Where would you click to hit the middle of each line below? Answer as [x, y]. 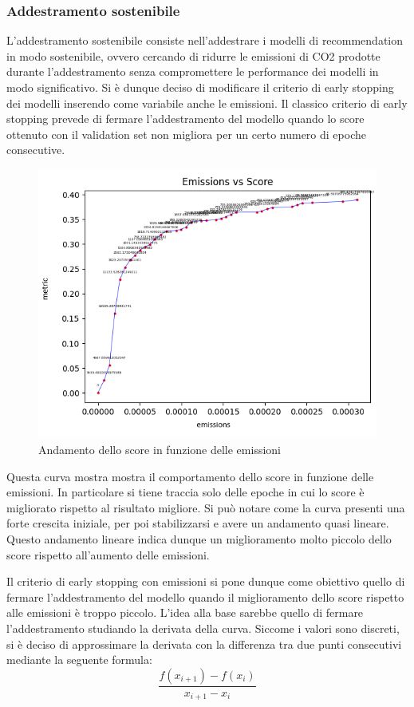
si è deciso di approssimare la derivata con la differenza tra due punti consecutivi [204, 644]
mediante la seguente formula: [79, 660]
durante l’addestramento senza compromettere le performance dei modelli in [193, 71]
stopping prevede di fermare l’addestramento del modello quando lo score [185, 118]
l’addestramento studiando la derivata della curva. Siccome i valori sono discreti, [203, 628]
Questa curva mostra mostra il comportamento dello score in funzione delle [190, 476]
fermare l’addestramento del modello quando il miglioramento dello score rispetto [205, 596]
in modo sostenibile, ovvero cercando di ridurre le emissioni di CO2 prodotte [193, 55]
